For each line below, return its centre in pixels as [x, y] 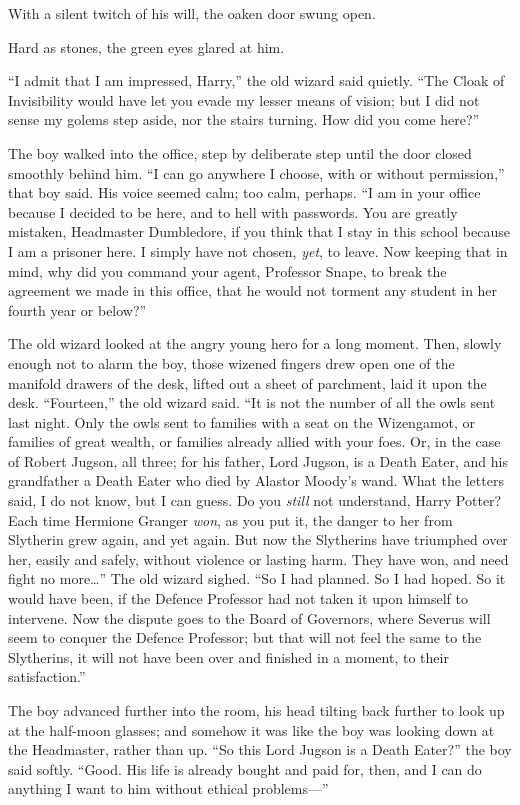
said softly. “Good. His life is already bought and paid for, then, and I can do [245, 768]
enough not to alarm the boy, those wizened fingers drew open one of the [231, 362]
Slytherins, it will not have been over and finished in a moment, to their [228, 656]
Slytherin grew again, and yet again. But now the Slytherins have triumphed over [258, 539]
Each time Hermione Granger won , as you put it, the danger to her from [230, 519]
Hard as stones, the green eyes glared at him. [146, 46]
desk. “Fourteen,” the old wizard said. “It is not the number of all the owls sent [252, 402]
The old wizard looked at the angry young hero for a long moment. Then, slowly [255, 343]
